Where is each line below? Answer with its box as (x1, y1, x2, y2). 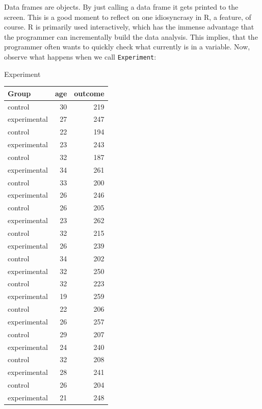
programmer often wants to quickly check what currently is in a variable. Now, (4, 41, 250, 52)
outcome (74, 88, 104, 98)
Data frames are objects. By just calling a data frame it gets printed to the (4, 2, 239, 12)
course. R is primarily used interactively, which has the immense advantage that (4, 21, 254, 32)
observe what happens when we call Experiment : (4, 51, 156, 62)
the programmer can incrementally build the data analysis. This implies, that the (4, 31, 258, 42)
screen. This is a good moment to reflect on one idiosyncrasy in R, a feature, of (4, 11, 251, 22)
